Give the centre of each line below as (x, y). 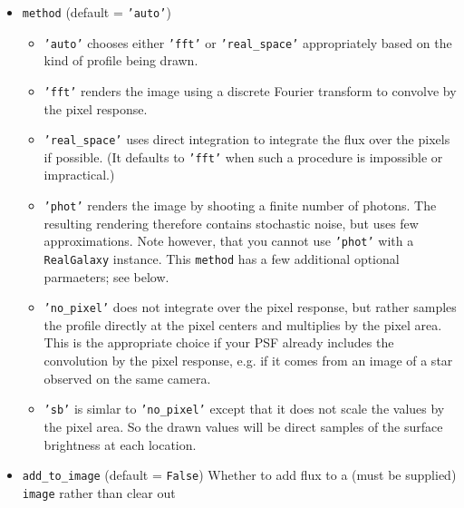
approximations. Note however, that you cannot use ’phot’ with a (229, 241)
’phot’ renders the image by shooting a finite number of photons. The (240, 205)
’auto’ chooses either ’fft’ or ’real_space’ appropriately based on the (248, 42)
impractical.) (79, 175)
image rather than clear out (99, 492)
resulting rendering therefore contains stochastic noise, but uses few (231, 223)
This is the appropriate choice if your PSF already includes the (219, 342)
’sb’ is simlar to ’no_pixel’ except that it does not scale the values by (244, 409)
